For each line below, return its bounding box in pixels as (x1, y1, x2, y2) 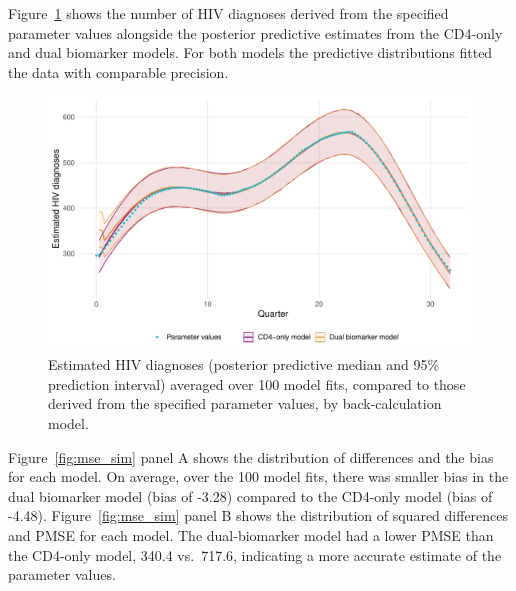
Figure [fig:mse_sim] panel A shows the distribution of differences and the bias (8, 446, 494, 467)
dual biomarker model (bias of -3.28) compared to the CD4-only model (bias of (8, 485, 493, 506)
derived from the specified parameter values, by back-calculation (48, 393, 442, 414)
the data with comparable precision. (8, 61, 229, 82)
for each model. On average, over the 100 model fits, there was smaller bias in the (8, 466, 509, 487)
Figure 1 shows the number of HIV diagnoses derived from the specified (8, 3, 449, 23)
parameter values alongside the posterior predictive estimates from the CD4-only (8, 22, 503, 43)
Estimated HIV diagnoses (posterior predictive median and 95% (48, 354, 440, 375)
